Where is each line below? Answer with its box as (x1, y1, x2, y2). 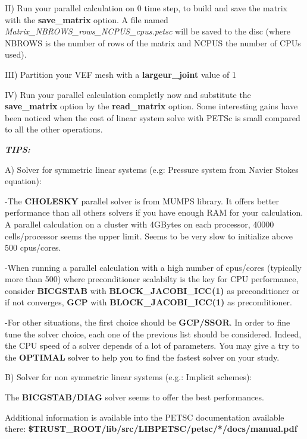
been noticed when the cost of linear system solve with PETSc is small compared (5, 111, 300, 124)
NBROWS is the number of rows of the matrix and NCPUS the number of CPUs (5, 36, 301, 49)
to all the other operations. (5, 123, 103, 135)
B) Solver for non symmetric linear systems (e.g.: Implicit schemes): (5, 371, 252, 383)
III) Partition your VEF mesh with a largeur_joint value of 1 (5, 68, 237, 80)
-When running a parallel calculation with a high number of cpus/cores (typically (5, 261, 302, 273)
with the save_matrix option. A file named (5, 13, 168, 26)
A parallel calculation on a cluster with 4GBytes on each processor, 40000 (5, 217, 274, 230)
